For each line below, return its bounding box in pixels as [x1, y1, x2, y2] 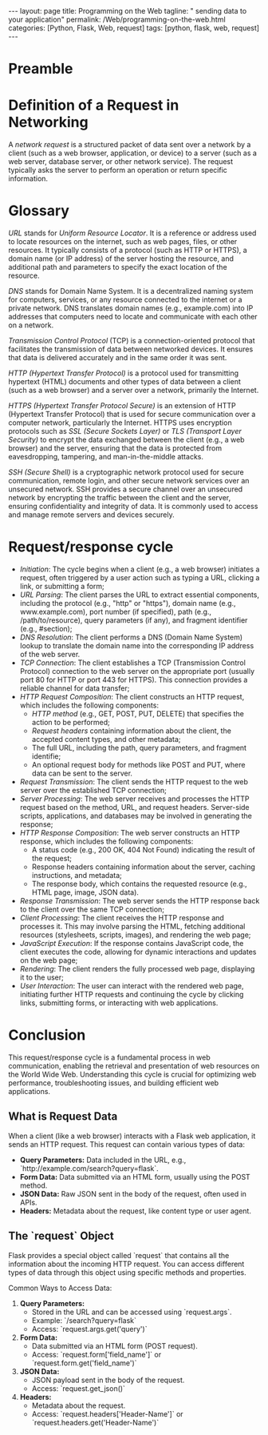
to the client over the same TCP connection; [19, 904, 165, 914]
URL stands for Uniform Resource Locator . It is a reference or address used [8, 228, 257, 238]
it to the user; [19, 972, 64, 982]
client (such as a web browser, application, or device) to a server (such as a [8, 148, 258, 158]
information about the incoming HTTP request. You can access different [8, 1259, 245, 1269]
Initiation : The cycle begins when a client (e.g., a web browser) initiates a [19, 564, 260, 574]
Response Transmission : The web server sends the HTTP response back [19, 896, 260, 905]
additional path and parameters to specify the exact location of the [8, 263, 227, 272]
